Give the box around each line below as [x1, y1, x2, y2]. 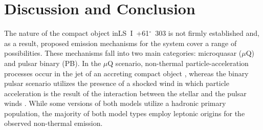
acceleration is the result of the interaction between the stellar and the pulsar [4, 88, 247, 98]
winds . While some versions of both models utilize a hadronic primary [4, 98, 226, 109]
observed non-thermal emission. [4, 118, 103, 128]
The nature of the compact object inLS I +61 [4, 28, 149, 38]
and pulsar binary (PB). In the [4, 57, 101, 68]
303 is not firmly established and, [155, 28, 259, 38]
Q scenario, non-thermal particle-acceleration [107, 57, 249, 68]
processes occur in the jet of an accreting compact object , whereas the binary [4, 68, 249, 78]
